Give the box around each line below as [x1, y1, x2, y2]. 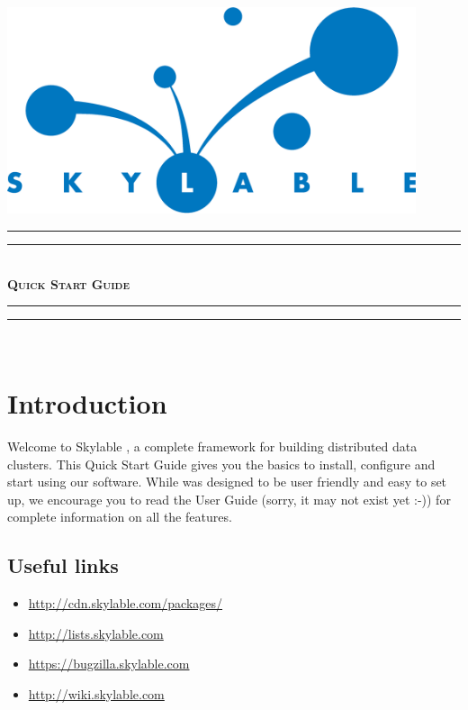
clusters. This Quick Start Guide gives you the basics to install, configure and [7, 454, 436, 473]
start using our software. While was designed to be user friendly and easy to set [7, 472, 447, 491]
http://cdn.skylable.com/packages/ [28, 594, 223, 613]
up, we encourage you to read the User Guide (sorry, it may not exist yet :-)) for [7, 489, 451, 508]
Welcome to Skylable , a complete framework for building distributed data [7, 436, 418, 455]
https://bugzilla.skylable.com [28, 654, 190, 673]
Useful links [7, 551, 119, 579]
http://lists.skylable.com [28, 624, 164, 642]
